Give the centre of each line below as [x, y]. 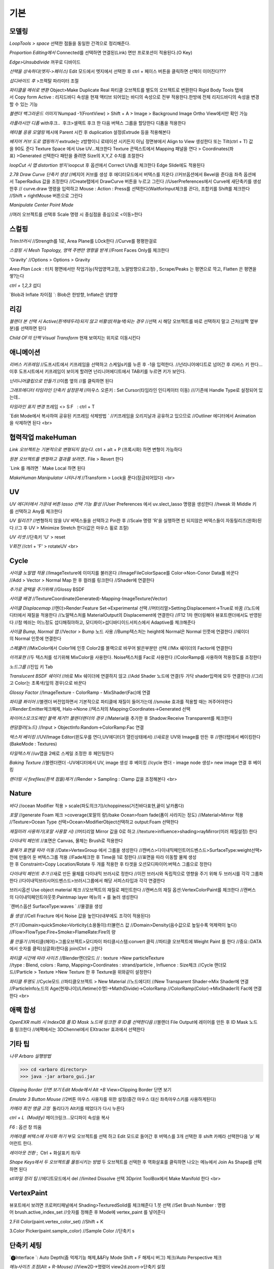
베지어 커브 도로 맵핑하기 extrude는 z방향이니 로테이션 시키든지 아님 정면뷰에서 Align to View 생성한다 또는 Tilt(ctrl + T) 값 [131, 142]
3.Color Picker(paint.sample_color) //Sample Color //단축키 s [72, 1231]
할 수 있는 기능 [24, 104]
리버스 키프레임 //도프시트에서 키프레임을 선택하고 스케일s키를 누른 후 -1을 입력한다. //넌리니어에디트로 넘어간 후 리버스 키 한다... [136, 364]
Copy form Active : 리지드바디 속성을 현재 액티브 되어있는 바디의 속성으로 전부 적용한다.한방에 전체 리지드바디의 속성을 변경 [137, 97]
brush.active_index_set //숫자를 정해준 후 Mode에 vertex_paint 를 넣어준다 [90, 1212]
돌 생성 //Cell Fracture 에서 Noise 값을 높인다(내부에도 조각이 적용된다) [80, 916]
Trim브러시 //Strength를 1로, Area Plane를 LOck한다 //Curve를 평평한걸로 [83, 241]
